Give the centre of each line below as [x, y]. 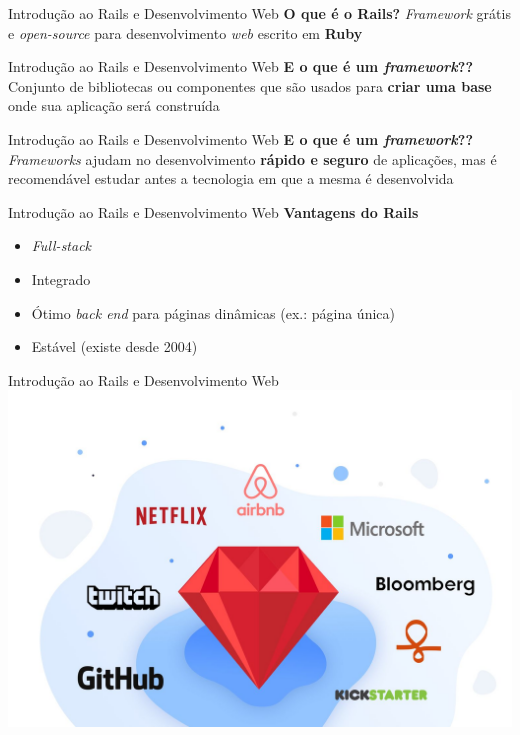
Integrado [61, 278]
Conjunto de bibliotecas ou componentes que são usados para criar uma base [250, 85]
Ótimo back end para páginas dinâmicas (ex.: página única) [213, 312]
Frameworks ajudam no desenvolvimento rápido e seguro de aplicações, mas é [252, 158]
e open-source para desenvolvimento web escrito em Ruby [185, 32]
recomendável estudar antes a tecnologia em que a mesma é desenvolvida [231, 178]
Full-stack [61, 245]
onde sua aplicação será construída [114, 105]
